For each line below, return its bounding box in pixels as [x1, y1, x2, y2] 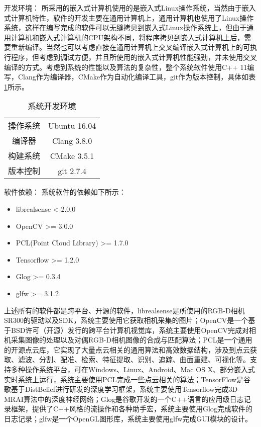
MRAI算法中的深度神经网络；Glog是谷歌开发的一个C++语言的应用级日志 [4, 393, 244, 404]
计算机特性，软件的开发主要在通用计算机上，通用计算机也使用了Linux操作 [11, 12, 254, 23]
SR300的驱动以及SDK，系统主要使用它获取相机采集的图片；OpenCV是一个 [4, 315, 248, 325]
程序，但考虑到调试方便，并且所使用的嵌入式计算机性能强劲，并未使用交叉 [11, 51, 257, 62]
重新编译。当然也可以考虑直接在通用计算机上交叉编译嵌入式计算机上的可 [11, 42, 250, 52]
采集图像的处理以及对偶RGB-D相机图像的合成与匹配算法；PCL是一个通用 [11, 334, 252, 345]
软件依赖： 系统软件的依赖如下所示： [4, 187, 126, 197]
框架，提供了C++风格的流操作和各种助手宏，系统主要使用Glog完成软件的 [11, 403, 252, 414]
